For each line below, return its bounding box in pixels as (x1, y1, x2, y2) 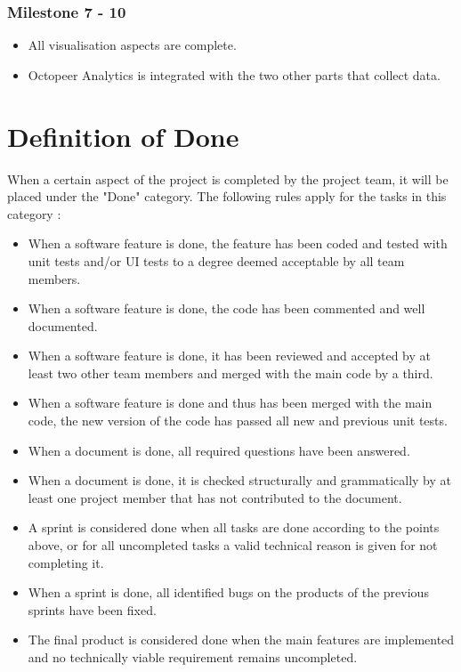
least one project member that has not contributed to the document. (28, 488, 402, 506)
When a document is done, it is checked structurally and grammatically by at (28, 471, 451, 490)
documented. (28, 316, 98, 335)
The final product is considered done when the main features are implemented (28, 630, 455, 649)
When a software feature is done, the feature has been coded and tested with (28, 234, 448, 253)
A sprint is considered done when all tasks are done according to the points (28, 518, 440, 537)
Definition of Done (7, 117, 239, 154)
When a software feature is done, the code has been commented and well (28, 299, 425, 318)
